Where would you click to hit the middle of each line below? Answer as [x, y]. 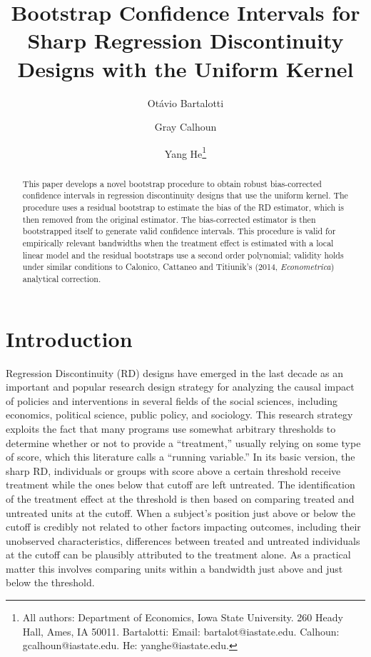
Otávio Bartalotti [185, 102]
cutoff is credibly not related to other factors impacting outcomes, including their [183, 527]
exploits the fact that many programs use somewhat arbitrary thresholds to [171, 428]
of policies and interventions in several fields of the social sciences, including [172, 400]
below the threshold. [50, 582]
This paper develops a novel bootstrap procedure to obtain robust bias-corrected [172, 183]
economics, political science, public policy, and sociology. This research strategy [179, 415]
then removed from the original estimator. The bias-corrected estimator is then [169, 219]
